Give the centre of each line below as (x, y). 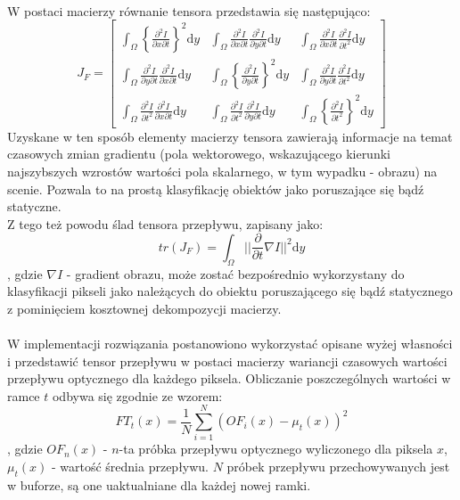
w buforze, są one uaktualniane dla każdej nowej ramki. (159, 484)
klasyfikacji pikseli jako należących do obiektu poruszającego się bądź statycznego (230, 291)
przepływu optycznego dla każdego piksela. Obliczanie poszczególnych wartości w (229, 378)
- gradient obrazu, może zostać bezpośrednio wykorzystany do (235, 273)
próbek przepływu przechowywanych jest (338, 467)
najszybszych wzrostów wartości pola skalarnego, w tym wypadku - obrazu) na (222, 171)
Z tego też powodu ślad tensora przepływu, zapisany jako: (165, 223)
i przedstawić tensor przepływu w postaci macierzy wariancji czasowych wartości (227, 361)
